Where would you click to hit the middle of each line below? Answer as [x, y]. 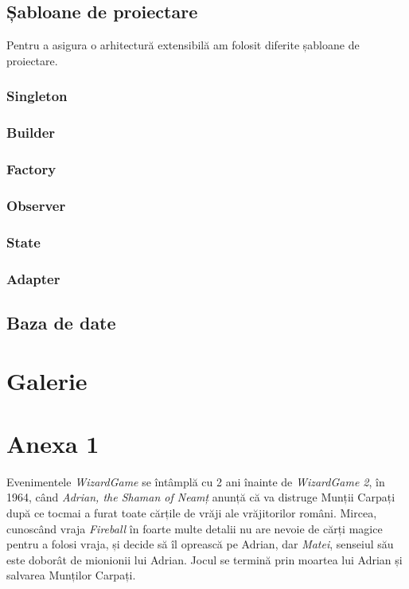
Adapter [33, 278]
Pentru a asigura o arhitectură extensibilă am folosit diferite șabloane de [183, 45]
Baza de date [61, 322]
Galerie [47, 381]
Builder [31, 133]
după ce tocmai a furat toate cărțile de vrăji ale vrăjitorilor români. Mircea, [192, 512]
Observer [36, 205]
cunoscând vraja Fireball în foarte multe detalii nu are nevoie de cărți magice [195, 528]
